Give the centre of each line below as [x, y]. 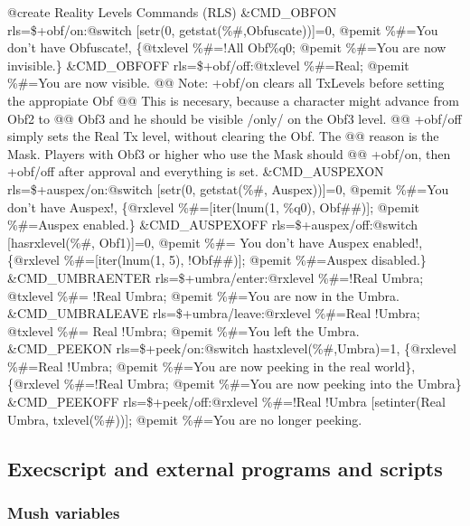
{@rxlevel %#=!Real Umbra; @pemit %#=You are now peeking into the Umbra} [235, 384]
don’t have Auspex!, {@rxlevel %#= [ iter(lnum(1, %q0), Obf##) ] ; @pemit [214, 207]
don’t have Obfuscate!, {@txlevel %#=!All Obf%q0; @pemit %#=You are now [227, 47]
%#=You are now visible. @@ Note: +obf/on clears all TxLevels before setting [226, 83]
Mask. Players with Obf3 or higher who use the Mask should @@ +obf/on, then [229, 153]
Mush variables [64, 512]
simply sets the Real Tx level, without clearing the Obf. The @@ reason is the [223, 136]
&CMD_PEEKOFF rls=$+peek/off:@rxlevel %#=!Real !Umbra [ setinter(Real [226, 402]
